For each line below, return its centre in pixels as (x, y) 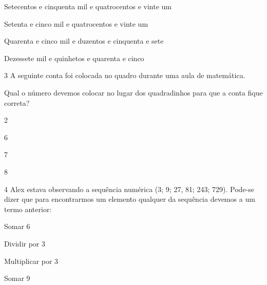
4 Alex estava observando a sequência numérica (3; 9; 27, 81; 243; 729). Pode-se (129, 189)
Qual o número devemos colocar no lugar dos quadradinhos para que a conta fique (133, 92)
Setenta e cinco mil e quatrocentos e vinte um (76, 23)
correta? (17, 102)
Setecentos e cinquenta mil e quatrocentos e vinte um (88, 6)
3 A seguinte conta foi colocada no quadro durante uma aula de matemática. (125, 75)
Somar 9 (17, 278)
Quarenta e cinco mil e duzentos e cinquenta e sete (84, 41)
